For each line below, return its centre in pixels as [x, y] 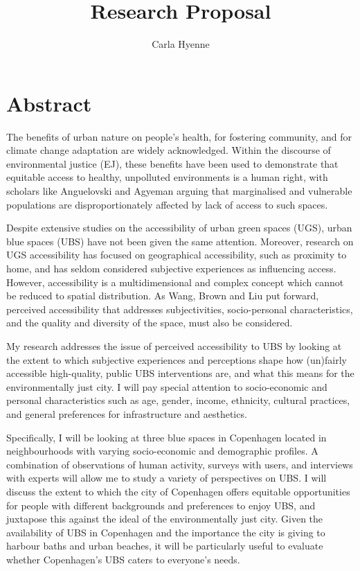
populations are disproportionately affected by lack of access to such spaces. [167, 204]
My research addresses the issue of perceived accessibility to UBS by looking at [174, 345]
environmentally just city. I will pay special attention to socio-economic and [167, 386]
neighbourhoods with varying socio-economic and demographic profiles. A [162, 451]
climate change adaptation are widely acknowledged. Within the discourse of [169, 150]
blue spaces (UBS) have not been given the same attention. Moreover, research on [180, 241]
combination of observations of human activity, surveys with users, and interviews [180, 464]
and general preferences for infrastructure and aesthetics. [127, 413]
